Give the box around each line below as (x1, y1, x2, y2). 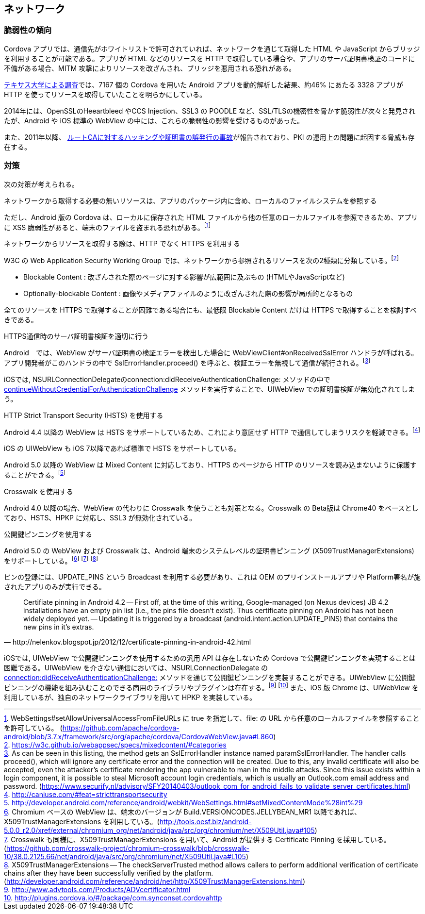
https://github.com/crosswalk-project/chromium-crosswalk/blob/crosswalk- (6, 844, 250, 853)
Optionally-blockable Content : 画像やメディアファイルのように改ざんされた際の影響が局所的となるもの (23, 289, 353, 298)
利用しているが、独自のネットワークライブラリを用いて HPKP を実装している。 (4, 693, 257, 702)
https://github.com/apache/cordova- (62, 724, 180, 732)
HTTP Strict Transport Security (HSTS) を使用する (4, 411, 163, 419)
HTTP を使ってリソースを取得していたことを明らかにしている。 (4, 90, 207, 99)
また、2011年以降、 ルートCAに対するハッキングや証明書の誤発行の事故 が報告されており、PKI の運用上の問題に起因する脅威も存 (4, 133, 415, 141)
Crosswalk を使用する (4, 487, 73, 496)
